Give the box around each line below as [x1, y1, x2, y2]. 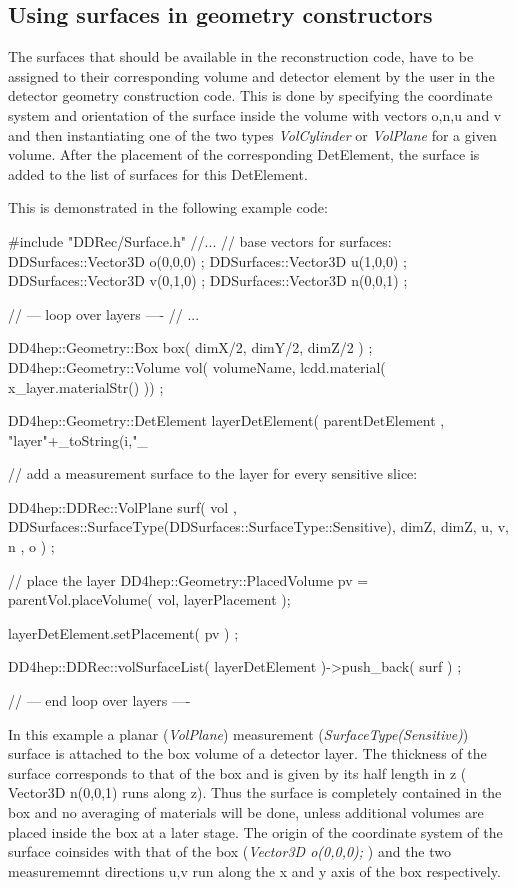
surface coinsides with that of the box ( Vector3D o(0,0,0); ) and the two [8, 841, 452, 862]
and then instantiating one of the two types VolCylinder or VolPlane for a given [8, 124, 497, 145]
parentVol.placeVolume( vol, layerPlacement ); [8, 589, 291, 610]
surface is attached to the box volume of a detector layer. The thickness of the [8, 743, 487, 764]
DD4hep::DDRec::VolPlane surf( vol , [8, 496, 237, 517]
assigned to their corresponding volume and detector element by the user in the [8, 65, 495, 86]
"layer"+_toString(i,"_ [8, 429, 148, 450]
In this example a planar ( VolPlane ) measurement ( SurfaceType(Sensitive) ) [8, 723, 469, 744]
